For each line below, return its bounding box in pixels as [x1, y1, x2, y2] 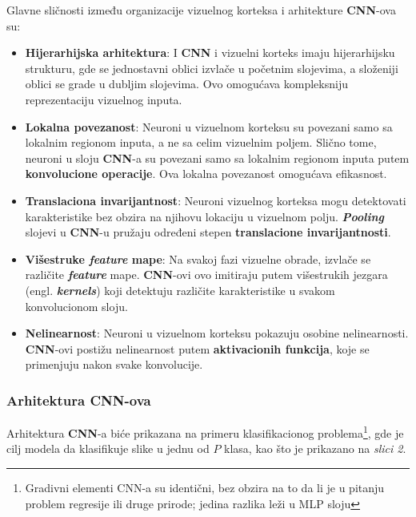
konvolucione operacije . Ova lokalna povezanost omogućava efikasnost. [25, 165, 387, 182]
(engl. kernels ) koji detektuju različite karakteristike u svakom [25, 281, 335, 298]
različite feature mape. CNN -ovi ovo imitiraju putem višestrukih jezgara [25, 266, 388, 283]
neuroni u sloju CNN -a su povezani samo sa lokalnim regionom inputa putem [25, 149, 410, 166]
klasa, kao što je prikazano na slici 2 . [224, 440, 406, 457]
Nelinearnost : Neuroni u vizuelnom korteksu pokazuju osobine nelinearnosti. [25, 325, 409, 341]
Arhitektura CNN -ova [6, 390, 151, 410]
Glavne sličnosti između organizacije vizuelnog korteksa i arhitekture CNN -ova [6, 2, 396, 18]
